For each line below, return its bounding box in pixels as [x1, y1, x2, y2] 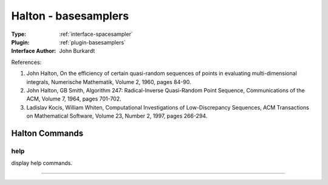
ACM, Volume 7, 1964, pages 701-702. [26, 95, 121, 103]
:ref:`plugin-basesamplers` [59, 38, 126, 46]
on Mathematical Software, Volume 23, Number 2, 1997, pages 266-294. [26, 113, 208, 120]
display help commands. [11, 159, 73, 167]
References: [11, 58, 42, 66]
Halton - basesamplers [11, 9, 129, 23]
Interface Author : [11, 47, 56, 55]
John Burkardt [59, 47, 95, 55]
